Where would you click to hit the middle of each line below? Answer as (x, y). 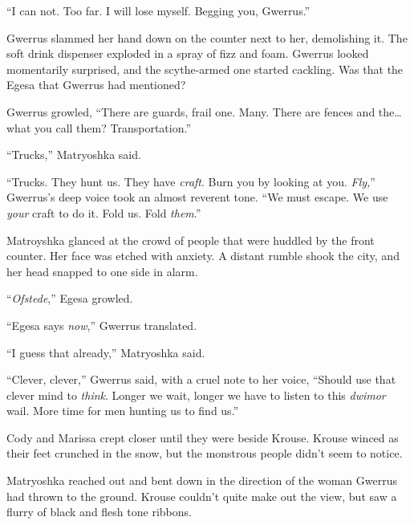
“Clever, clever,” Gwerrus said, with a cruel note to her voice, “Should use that (201, 379)
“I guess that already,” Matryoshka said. (106, 352)
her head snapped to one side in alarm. (102, 271)
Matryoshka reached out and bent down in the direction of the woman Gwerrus (202, 480)
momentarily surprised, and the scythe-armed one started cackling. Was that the (205, 69)
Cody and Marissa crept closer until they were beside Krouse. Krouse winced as (203, 437)
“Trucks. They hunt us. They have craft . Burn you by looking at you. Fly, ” (191, 181)
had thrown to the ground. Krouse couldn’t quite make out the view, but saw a (202, 496)
